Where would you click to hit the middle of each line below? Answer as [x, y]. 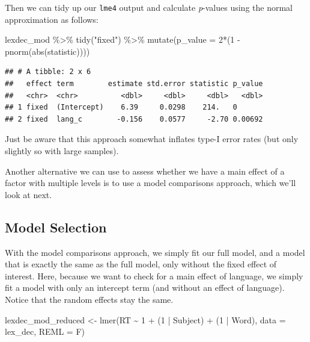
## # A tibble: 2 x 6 [48, 72]
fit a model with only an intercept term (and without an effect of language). [145, 288]
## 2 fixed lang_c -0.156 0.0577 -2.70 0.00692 [134, 119]
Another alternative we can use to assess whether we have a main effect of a [145, 171]
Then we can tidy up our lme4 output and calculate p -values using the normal [149, 7]
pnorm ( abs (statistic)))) [47, 51]
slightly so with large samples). [62, 151]
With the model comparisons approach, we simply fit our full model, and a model [155, 252]
